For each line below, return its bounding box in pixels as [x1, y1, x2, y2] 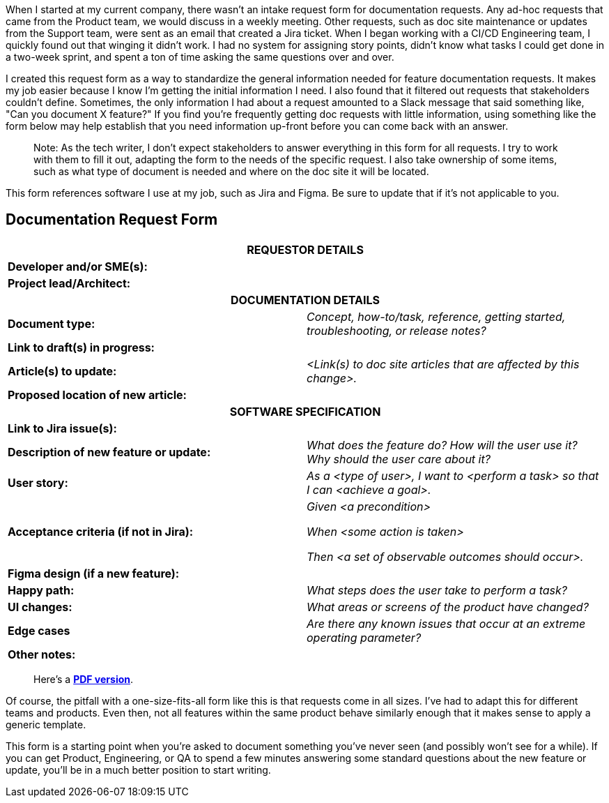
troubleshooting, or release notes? [307, 323, 486, 338]
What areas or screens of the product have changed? [307, 599, 589, 614]
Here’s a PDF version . [33, 673, 134, 685]
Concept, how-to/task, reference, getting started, [307, 309, 566, 324]
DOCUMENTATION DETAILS [230, 292, 380, 307]
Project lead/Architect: [8, 276, 131, 290]
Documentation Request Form [6, 211, 218, 229]
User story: [8, 475, 68, 490]
